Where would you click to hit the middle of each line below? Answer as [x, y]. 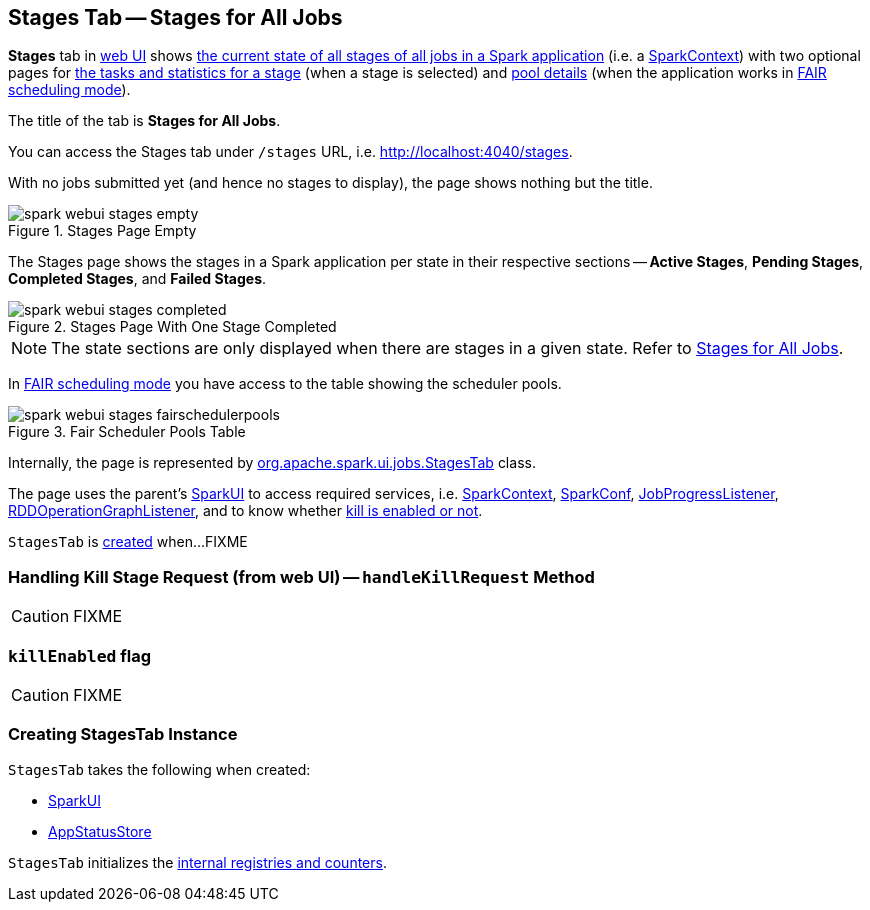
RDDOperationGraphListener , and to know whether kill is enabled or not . [245, 511]
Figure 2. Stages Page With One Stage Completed [172, 327]
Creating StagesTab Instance [123, 734]
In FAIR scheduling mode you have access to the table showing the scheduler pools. [285, 384]
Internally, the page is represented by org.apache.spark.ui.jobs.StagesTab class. [272, 463]
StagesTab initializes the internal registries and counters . [197, 862]
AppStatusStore [100, 831]
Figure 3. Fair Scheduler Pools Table [127, 432]
